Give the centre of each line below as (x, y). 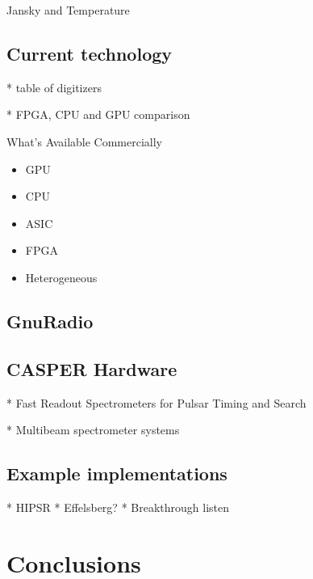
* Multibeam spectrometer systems (93, 430)
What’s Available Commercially (85, 141)
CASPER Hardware (92, 368)
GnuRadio (50, 321)
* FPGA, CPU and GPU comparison (98, 114)
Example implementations (117, 473)
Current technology (90, 53)
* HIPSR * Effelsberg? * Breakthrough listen (118, 507)
